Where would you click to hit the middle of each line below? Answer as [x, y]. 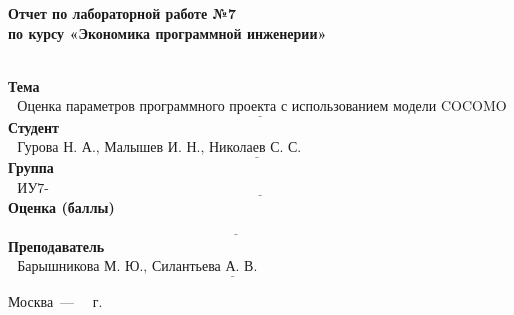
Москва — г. [55, 300]
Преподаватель [56, 245]
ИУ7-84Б [33, 189]
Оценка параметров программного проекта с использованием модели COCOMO [262, 107]
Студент [33, 126]
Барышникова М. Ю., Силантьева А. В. [137, 267]
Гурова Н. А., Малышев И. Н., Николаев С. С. [159, 148]
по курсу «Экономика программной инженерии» [167, 32]
